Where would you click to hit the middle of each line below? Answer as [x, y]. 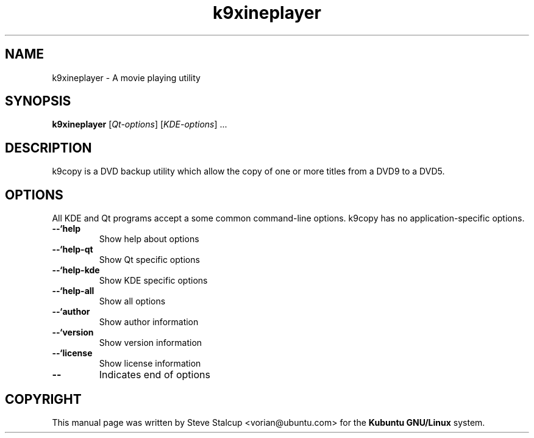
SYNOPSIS [38, 101]
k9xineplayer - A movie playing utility [126, 77]
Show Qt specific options [149, 260]
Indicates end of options [155, 375]
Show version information [151, 343]
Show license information [150, 364]
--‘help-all [73, 291]
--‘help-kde [76, 270]
